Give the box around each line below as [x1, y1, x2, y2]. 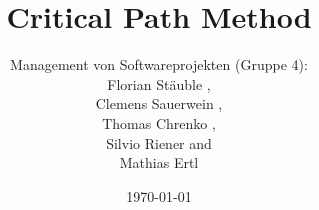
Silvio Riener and [106, 132, 212, 153]
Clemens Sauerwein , [95, 93, 223, 114]
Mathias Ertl [119, 152, 199, 173]
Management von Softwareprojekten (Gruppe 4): [10, 54, 308, 75]
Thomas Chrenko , [102, 112, 216, 133]
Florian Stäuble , [107, 73, 211, 94]
